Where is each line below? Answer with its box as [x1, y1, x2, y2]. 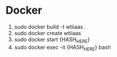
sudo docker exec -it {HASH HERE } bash [14, 43, 111, 52]
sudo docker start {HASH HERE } [14, 36, 90, 45]
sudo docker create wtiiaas [14, 29, 81, 36]
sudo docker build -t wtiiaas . [14, 23, 87, 30]
